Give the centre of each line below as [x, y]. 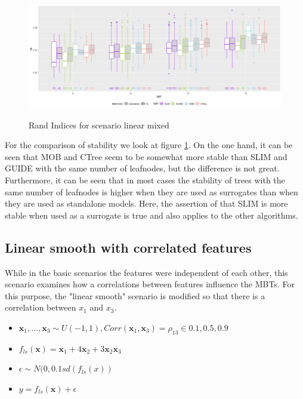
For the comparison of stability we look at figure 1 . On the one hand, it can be [149, 145]
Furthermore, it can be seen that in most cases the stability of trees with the [145, 180]
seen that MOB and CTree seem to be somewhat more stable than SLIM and [146, 156]
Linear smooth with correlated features [128, 247]
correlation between [41, 307]
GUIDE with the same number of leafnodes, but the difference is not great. [142, 168]
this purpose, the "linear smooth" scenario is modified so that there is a [135, 295]
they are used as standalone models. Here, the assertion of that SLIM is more [146, 203]
